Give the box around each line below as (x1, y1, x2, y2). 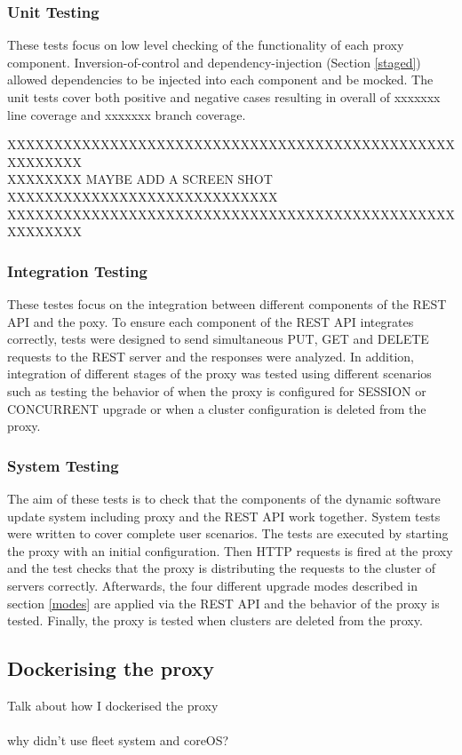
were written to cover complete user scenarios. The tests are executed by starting (7, 524, 449, 543)
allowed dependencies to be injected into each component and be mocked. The (7, 70, 434, 89)
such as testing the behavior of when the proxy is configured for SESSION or (7, 381, 426, 400)
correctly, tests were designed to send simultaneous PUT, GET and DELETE (7, 330, 429, 348)
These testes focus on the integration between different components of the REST (7, 294, 447, 313)
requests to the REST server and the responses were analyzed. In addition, (7, 346, 414, 365)
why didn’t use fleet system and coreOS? (7, 731, 229, 750)
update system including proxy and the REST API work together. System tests (7, 506, 441, 525)
